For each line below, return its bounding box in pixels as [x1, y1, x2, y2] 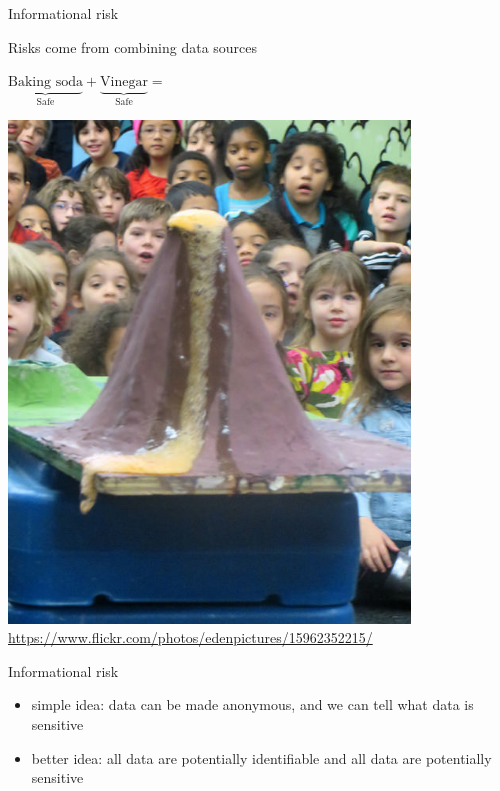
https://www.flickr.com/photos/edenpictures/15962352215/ [8, 627, 373, 648]
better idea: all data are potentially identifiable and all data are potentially [31, 747, 492, 768]
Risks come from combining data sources [8, 36, 258, 57]
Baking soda [8, 75, 83, 90]
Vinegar [100, 75, 148, 90]
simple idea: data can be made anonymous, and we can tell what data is [31, 694, 474, 715]
